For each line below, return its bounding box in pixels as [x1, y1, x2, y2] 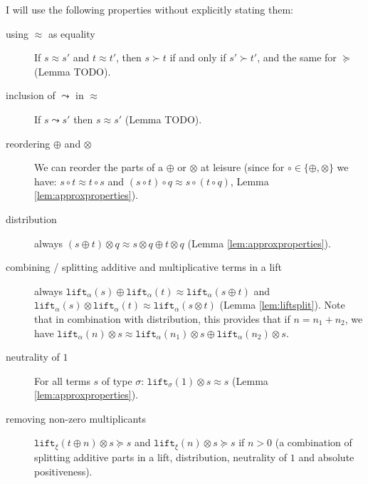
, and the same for [257, 50, 337, 65]
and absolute [298, 449, 354, 464]
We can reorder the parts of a [34, 160, 164, 175]
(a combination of [275, 435, 352, 450]
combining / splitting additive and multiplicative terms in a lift [6, 259, 282, 274]
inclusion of [6, 88, 56, 103]
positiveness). [34, 463, 93, 478]
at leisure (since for [201, 160, 285, 175]
